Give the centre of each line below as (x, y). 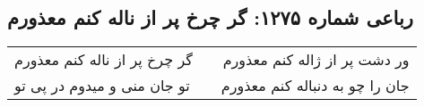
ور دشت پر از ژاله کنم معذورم (316, 60)
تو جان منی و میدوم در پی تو (102, 86)
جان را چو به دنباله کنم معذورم (315, 86)
